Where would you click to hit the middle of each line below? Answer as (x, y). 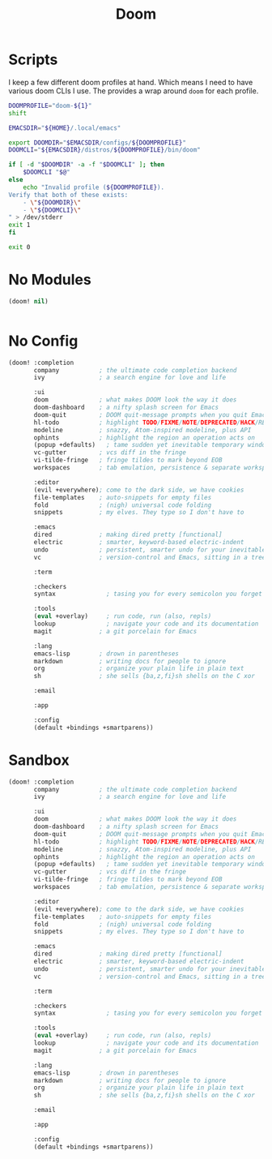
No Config (43, 341)
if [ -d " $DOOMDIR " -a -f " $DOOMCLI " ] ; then (87, 165)
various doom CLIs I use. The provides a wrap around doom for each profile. (134, 91)
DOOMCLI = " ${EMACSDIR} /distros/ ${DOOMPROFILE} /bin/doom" (104, 150)
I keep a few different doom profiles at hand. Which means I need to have (131, 82)
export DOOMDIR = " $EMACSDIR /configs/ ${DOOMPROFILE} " (97, 143)
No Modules (50, 280)
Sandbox (39, 760)
